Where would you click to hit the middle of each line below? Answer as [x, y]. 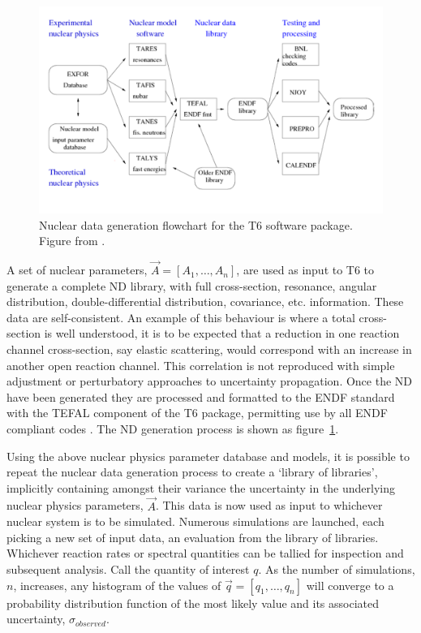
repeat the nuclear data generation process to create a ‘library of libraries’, [192, 472]
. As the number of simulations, [337, 568]
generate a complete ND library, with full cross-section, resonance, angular [192, 285]
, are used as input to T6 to [305, 270]
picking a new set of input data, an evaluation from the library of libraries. [193, 537]
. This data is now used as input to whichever [269, 505]
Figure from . [72, 241]
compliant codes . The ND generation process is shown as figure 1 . [173, 428]
